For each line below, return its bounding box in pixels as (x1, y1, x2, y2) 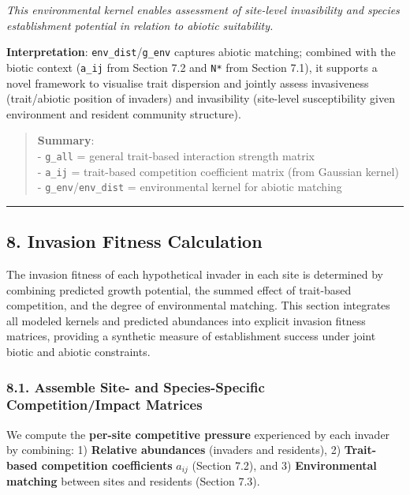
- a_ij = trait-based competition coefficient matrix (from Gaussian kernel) (37, 163, 399, 179)
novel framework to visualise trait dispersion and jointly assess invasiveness (6, 74, 369, 91)
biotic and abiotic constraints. (6, 343, 151, 360)
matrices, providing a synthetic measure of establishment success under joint (6, 328, 376, 344)
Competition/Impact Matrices (6, 395, 203, 414)
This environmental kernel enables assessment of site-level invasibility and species (6, 2, 400, 17)
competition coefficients (41, 456, 173, 473)
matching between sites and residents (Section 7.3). (6, 473, 260, 489)
